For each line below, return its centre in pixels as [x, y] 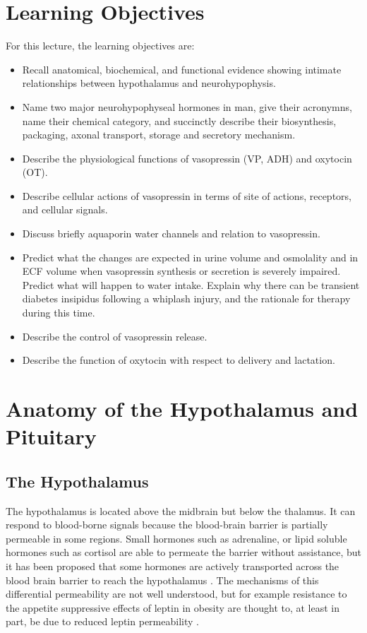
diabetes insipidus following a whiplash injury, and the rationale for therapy [186, 298]
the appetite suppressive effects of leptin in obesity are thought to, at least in [173, 607]
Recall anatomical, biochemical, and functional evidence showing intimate [182, 69]
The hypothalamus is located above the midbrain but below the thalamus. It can [181, 510]
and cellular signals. [65, 209]
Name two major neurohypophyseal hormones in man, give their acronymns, [187, 106]
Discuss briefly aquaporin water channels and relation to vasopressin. [171, 233]
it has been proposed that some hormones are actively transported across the [173, 566]
